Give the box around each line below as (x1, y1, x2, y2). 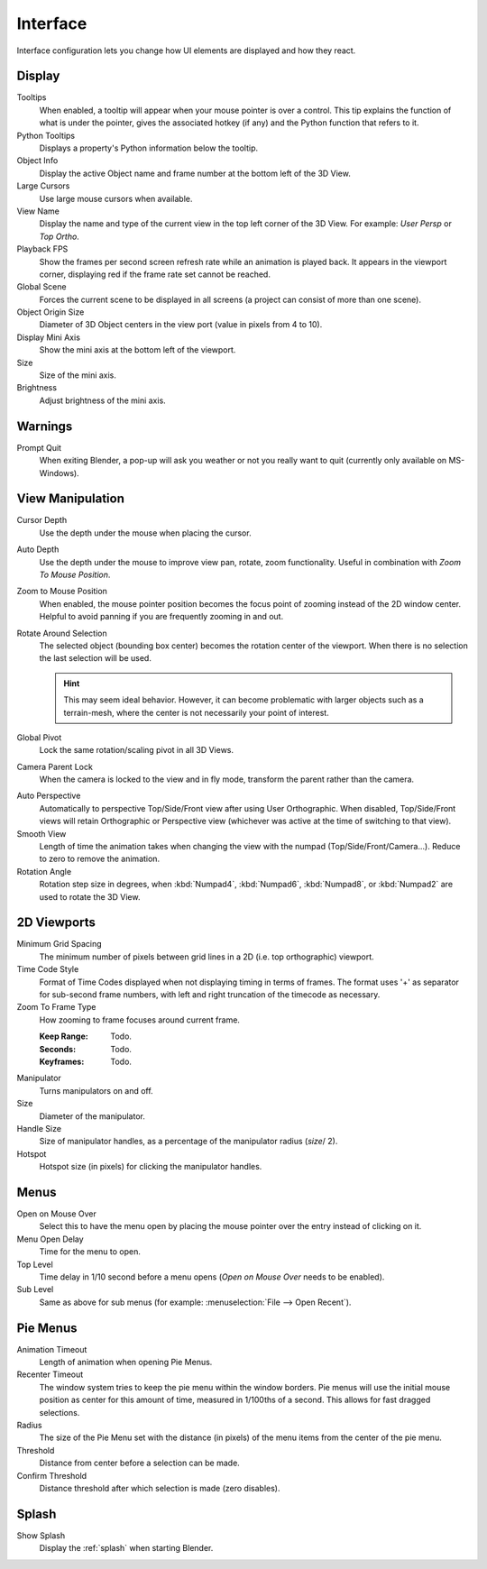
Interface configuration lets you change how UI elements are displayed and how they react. (16, 45, 356, 56)
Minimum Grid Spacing (16, 939, 102, 950)
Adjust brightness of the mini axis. (39, 395, 166, 406)
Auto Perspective (16, 790, 81, 802)
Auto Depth (16, 544, 60, 555)
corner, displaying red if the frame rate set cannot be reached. (39, 269, 271, 280)
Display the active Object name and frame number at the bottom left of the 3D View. (39, 168, 351, 179)
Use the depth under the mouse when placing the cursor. (39, 528, 252, 538)
